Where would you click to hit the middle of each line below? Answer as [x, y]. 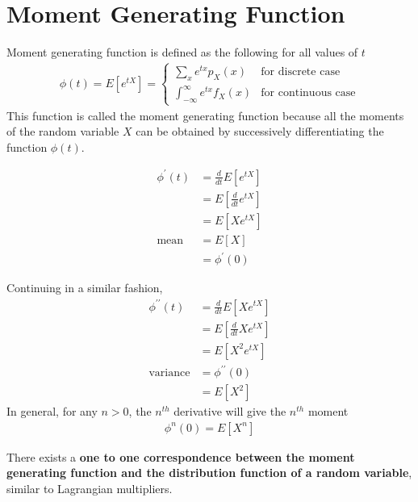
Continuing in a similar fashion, [85, 288]
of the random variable [63, 131]
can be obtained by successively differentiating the [260, 131]
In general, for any [52, 411]
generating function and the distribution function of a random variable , [209, 473]
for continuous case [308, 93]
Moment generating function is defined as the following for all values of [182, 52]
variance [169, 373]
